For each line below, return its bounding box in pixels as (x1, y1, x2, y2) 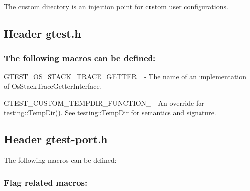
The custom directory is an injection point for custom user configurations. (4, 1, 228, 11)
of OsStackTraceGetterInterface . (4, 81, 101, 91)
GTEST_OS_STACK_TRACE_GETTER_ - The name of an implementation (4, 71, 247, 81)
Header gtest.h (4, 25, 81, 41)
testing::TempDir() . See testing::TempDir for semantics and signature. (4, 107, 216, 118)
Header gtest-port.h (4, 131, 108, 147)
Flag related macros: (4, 176, 88, 188)
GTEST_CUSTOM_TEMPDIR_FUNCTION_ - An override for (4, 97, 204, 108)
